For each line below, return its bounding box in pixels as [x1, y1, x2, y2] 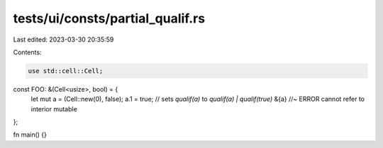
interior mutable [30, 104, 77, 113]
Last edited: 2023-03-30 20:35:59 [13, 35, 114, 44]
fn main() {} [13, 130, 48, 139]
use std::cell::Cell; [28, 67, 104, 75]
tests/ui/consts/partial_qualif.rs [13, 11, 206, 26]
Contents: [13, 48, 42, 56]
